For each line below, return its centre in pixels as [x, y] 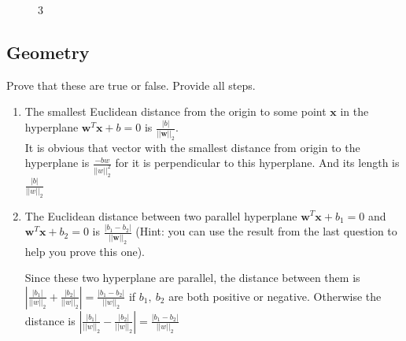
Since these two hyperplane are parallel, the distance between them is [192, 278]
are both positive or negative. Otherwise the [275, 296]
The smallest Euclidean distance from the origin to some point [175, 111]
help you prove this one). [85, 251]
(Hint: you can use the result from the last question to [266, 231]
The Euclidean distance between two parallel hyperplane [161, 215]
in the [354, 111]
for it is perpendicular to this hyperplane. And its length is [257, 163]
